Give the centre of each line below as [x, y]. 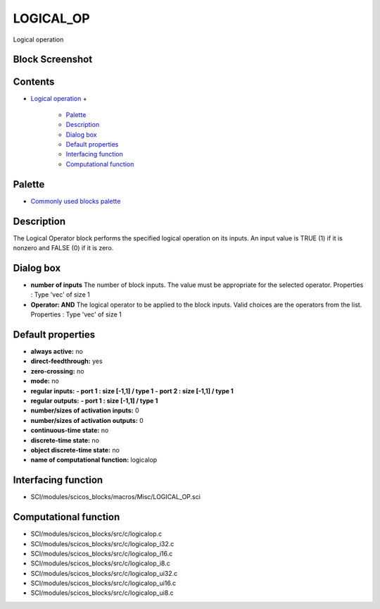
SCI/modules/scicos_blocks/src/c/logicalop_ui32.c [104, 573]
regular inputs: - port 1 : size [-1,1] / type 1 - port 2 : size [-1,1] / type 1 [132, 390]
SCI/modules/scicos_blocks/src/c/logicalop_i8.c [100, 563]
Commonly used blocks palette [76, 201]
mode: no [45, 381]
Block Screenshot [53, 60]
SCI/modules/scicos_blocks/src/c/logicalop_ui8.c [102, 593]
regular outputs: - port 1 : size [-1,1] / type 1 [94, 400]
